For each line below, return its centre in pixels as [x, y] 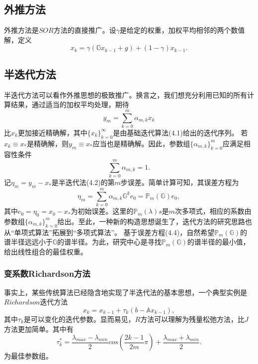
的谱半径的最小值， [219, 242]
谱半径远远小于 [28, 242]
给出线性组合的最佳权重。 [46, 251]
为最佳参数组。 [28, 356]
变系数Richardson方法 [47, 273]
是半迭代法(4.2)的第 [83, 182]
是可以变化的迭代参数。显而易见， [80, 319]
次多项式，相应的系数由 [213, 211]
